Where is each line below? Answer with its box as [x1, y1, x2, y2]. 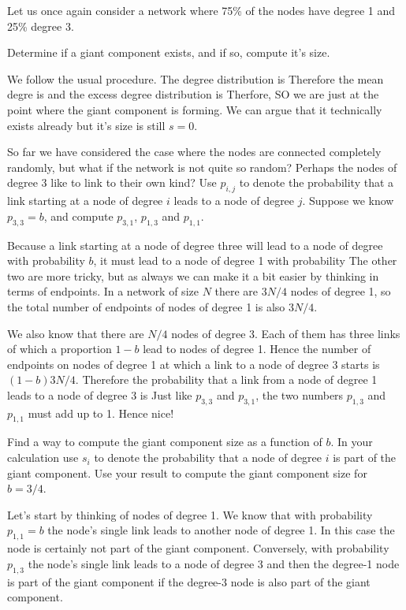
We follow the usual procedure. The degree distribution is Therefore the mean [7, 70, 384, 87]
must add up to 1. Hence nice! [28, 404, 174, 421]
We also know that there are [7, 325, 144, 341]
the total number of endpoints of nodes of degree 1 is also [7, 298, 285, 314]
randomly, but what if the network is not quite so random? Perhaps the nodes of [7, 158, 397, 175]
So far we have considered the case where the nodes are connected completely [7, 143, 382, 160]
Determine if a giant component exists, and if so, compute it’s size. [7, 44, 330, 61]
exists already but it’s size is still [7, 117, 166, 133]
